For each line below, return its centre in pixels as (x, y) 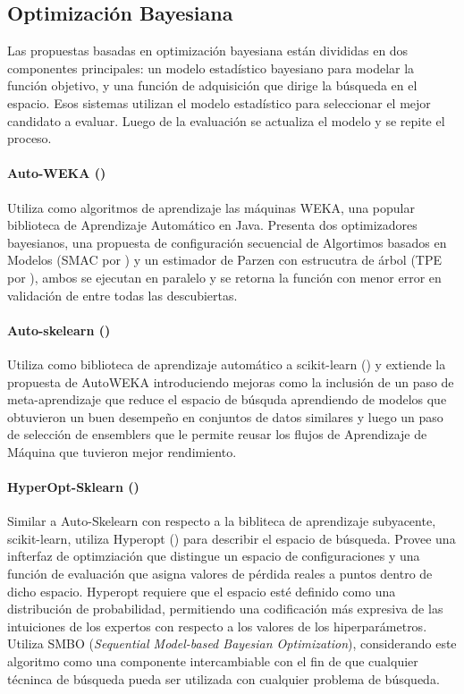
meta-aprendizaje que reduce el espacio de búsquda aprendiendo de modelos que (227, 399)
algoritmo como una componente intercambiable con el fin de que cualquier (213, 661)
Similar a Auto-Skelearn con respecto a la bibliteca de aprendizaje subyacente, (222, 521)
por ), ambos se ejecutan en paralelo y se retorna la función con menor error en (224, 277)
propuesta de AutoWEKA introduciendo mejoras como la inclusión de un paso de (231, 381)
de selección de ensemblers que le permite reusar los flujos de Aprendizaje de (217, 434)
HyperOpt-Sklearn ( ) (73, 487)
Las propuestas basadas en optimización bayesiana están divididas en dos (208, 51)
